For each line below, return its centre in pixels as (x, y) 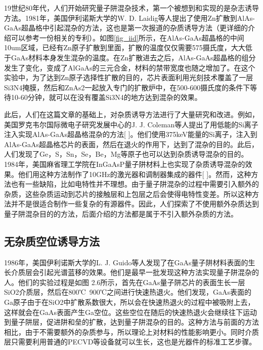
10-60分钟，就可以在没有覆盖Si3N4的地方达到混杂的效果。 (106, 97)
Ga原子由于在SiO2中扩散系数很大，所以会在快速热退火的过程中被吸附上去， (129, 302)
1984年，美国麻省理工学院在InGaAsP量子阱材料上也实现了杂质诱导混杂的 (125, 164)
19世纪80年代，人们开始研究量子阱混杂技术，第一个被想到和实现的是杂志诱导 (131, 8)
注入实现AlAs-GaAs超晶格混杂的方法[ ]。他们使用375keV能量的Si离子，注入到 (131, 134)
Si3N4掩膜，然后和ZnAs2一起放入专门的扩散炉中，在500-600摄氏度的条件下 (127, 87)
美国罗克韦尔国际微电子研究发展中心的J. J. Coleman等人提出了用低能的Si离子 (131, 124)
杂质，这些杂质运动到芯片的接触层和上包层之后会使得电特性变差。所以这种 (128, 194)
